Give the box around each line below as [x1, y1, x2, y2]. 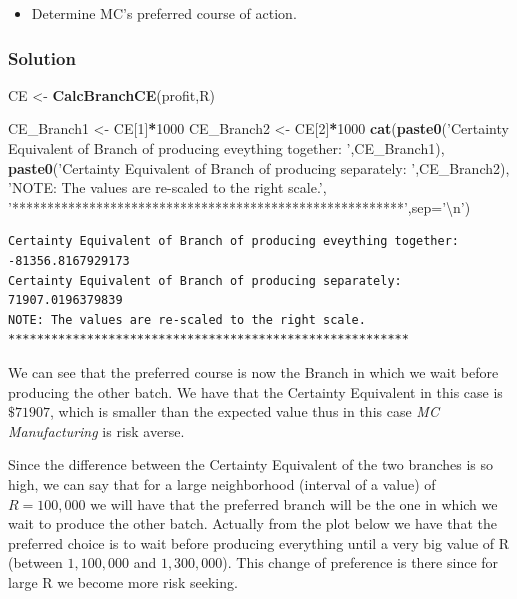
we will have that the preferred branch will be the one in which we [90, 493, 498, 514]
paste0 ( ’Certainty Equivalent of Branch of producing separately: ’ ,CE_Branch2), [8, 157, 510, 178]
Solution [8, 45, 76, 70]
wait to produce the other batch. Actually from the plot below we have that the [8, 513, 497, 534]
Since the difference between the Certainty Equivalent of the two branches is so [8, 454, 494, 475]
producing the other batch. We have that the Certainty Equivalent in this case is [8, 381, 503, 402]
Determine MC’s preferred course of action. [31, 3, 297, 23]
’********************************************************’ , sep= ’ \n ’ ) [8, 196, 471, 217]
